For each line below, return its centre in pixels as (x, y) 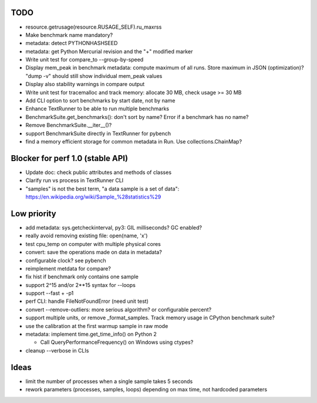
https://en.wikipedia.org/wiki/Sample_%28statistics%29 (93, 197)
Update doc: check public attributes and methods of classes (99, 172)
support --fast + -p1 (50, 293)
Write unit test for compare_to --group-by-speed (85, 60)
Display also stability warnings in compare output (85, 84)
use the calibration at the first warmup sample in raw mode (97, 326)
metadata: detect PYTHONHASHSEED (72, 43)
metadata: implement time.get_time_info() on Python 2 (91, 334)
